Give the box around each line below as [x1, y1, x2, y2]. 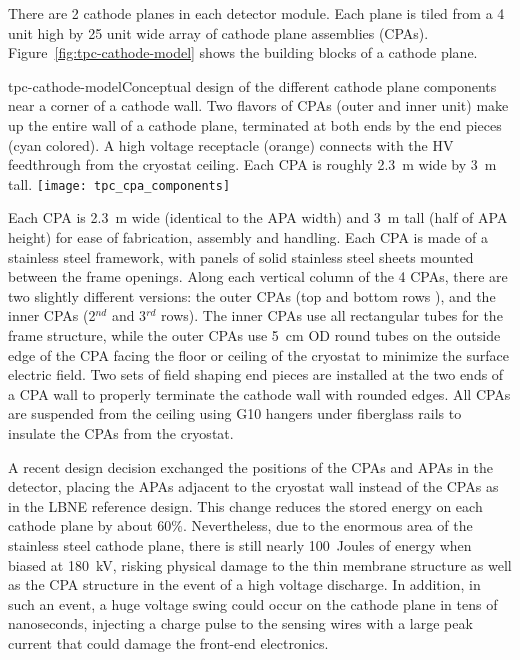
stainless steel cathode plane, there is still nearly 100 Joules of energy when [8, 534, 472, 555]
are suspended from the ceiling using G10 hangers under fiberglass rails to [8, 403, 462, 424]
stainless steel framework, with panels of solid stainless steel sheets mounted [8, 246, 474, 267]
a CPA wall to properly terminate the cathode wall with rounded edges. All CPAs [8, 383, 511, 404]
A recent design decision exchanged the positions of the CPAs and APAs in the [8, 456, 494, 477]
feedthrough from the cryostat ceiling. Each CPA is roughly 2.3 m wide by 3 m [8, 154, 497, 175]
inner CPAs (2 [8, 305, 96, 326]
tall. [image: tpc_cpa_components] [8, 173, 231, 194]
